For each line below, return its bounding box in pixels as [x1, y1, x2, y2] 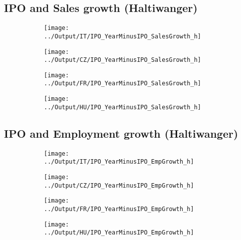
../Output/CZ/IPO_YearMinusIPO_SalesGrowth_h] [44, 56, 201, 64]
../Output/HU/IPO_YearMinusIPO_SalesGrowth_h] [44, 103, 201, 111]
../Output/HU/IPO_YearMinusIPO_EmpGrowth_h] [44, 229, 194, 237]
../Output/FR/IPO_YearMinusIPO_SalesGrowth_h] [44, 80, 201, 87]
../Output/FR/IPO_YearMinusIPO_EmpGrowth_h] [44, 205, 194, 213]
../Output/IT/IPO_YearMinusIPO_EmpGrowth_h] [44, 158, 194, 166]
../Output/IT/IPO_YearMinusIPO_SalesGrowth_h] [44, 32, 201, 40]
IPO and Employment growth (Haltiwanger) [4, 125, 239, 141]
